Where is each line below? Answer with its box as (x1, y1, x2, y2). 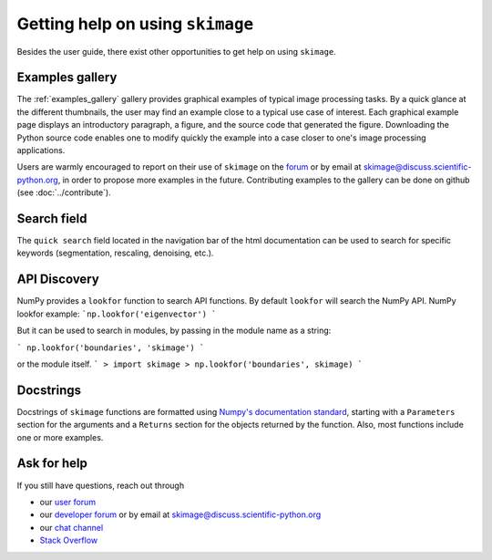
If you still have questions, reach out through (16, 480, 185, 491)
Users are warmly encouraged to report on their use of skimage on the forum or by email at (16, 161, 362, 172)
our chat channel (39, 522, 104, 533)
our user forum (39, 496, 96, 507)
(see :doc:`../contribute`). (16, 187, 111, 198)
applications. (16, 145, 66, 156)
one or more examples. (16, 431, 104, 442)
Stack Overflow (39, 534, 98, 546)
